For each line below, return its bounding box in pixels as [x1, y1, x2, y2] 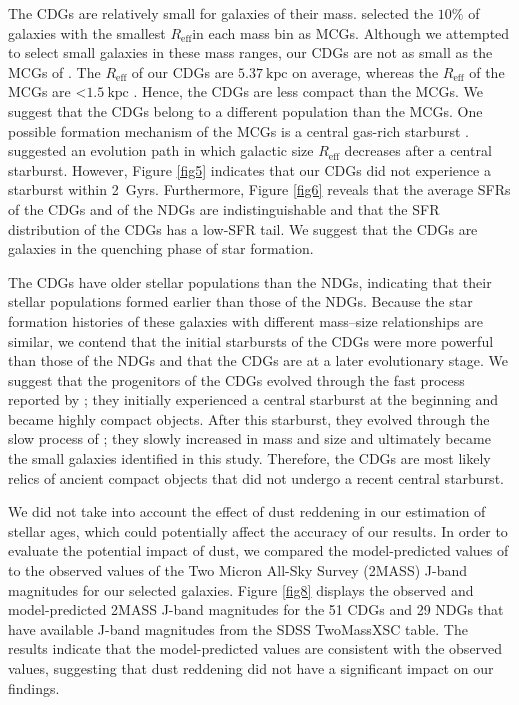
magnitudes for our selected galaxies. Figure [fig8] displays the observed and [8, 579, 474, 600]
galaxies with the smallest [8, 22, 166, 43]
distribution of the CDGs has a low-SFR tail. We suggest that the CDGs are [8, 218, 478, 239]
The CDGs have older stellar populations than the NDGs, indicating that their [8, 271, 492, 292]
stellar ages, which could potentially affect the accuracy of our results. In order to [8, 520, 508, 541]
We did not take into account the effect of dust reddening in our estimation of [8, 501, 486, 522]
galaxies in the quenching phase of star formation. [8, 238, 314, 259]
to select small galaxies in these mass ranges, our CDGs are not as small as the [8, 42, 493, 63]
